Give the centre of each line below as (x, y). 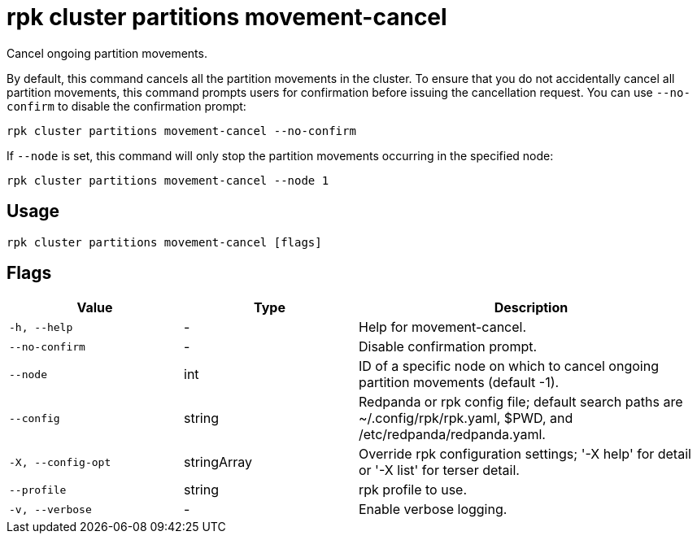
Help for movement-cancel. (443, 327)
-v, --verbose (50, 509)
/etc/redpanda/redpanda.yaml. (452, 435)
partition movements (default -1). (459, 383)
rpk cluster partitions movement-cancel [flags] (164, 242)
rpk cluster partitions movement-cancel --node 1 (168, 180)
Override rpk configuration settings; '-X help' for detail (525, 454)
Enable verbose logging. (433, 510)
